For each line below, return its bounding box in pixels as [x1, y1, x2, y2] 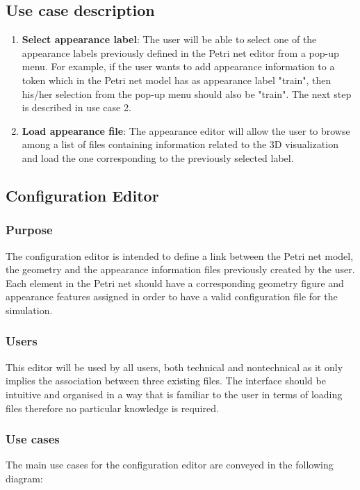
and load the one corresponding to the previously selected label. [22, 150, 294, 165]
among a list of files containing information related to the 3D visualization [22, 137, 338, 152]
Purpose [6, 221, 53, 238]
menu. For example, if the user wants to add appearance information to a [22, 59, 335, 74]
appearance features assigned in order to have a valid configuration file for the [6, 289, 338, 304]
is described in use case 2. [22, 100, 131, 115]
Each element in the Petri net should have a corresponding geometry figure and [6, 275, 344, 290]
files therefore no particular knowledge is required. [6, 400, 219, 415]
